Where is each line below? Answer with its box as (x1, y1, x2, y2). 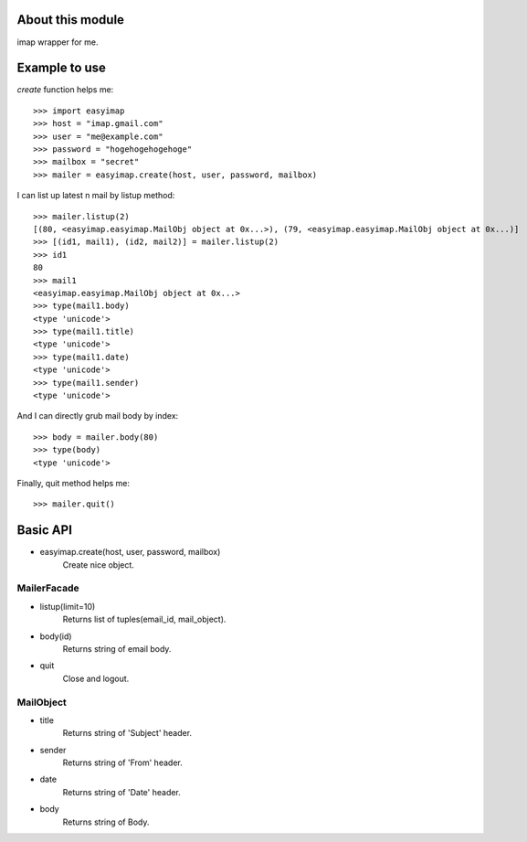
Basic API (16, 522, 73, 538)
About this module (16, 12, 125, 27)
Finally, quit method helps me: (16, 477, 130, 488)
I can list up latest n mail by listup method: (16, 190, 175, 201)
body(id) (39, 631, 72, 642)
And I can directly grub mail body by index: (16, 410, 179, 421)
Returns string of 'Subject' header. (62, 728, 192, 739)
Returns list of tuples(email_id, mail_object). (62, 613, 227, 625)
